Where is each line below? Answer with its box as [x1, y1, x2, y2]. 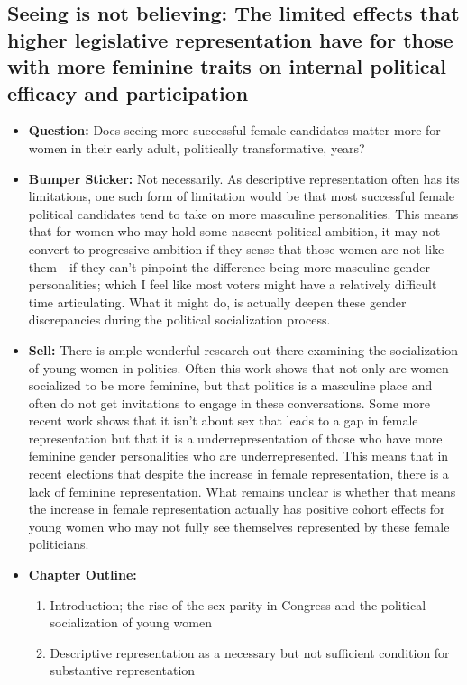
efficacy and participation [7, 78, 249, 106]
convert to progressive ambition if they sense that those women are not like [28, 239, 444, 258]
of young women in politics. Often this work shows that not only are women [28, 358, 449, 377]
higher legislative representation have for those [7, 25, 453, 53]
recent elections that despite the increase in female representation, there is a [28, 464, 449, 483]
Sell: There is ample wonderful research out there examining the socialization [28, 340, 458, 359]
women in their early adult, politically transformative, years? [28, 138, 365, 157]
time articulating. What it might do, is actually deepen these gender [28, 292, 407, 311]
